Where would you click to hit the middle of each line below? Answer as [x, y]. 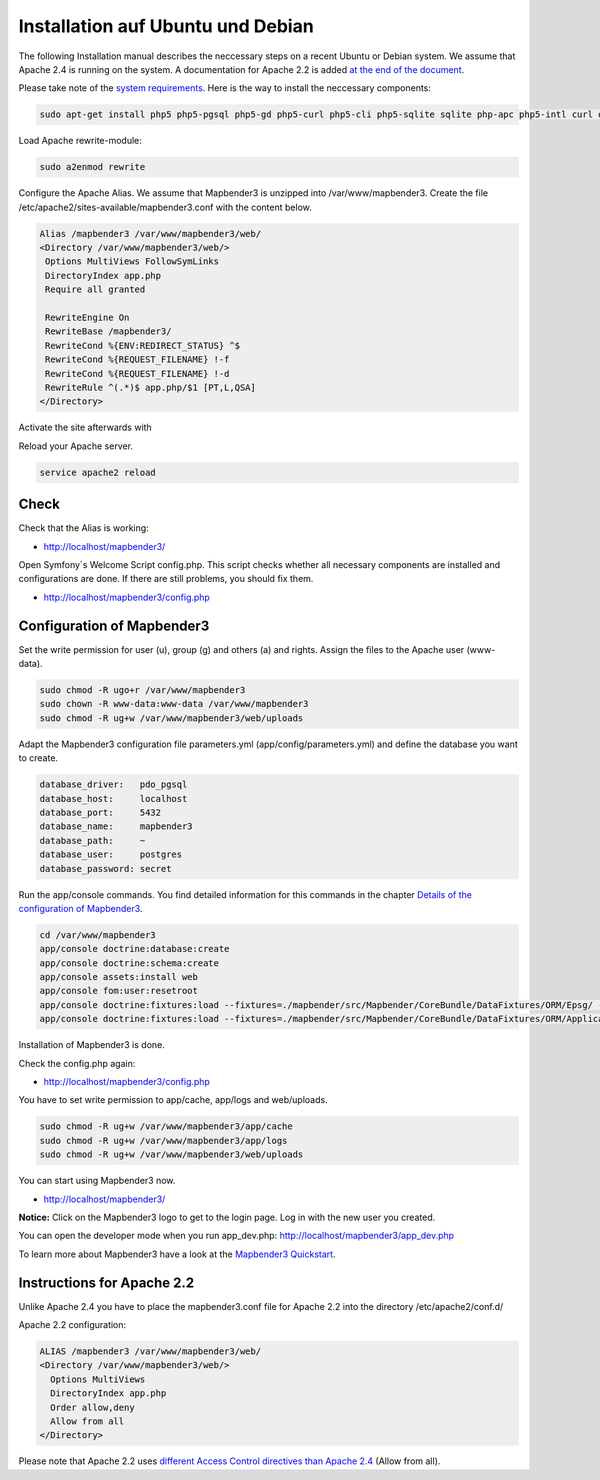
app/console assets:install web [119, 977]
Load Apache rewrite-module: [80, 141]
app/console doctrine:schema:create [129, 963]
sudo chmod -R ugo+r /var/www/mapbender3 [142, 690]
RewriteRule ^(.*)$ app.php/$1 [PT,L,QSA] [151, 387]
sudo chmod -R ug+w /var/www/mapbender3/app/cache [166, 1126]
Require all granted [95, 289]
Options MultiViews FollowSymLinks [132, 261]
